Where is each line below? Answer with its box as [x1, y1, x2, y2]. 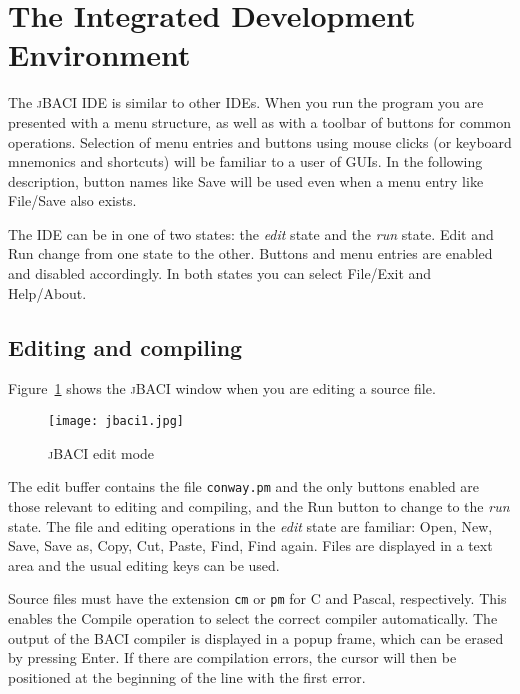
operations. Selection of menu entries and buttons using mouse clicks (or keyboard [8, 131, 512, 152]
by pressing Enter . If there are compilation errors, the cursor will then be [8, 647, 457, 668]
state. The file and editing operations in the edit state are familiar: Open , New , [8, 515, 493, 536]
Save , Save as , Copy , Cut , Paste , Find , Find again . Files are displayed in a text [8, 535, 493, 556]
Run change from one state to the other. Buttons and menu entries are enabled [8, 243, 493, 264]
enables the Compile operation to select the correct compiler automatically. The [8, 607, 498, 628]
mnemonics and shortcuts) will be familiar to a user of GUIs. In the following [8, 151, 483, 172]
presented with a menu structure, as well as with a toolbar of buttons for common [8, 111, 512, 132]
